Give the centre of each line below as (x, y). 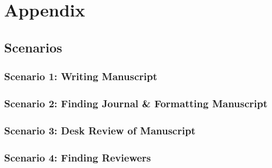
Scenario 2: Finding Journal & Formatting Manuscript (136, 103)
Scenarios (33, 47)
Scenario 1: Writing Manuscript (81, 76)
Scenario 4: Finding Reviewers (78, 157)
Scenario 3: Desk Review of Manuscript (100, 130)
